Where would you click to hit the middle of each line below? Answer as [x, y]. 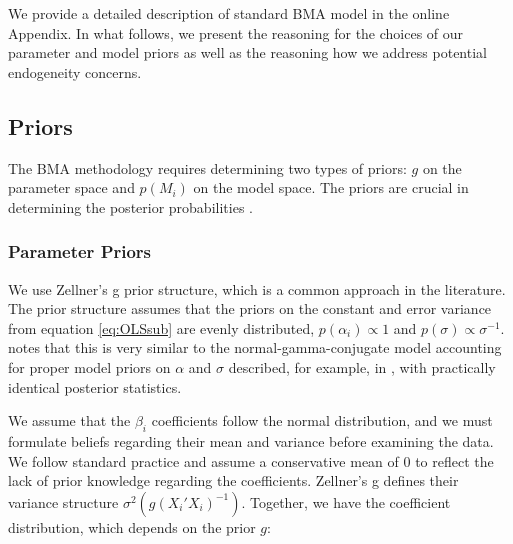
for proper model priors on [89, 366]
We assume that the [69, 420]
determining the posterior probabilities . [130, 206]
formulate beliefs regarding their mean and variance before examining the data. [251, 440]
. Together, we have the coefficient [346, 501]
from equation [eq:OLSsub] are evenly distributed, [161, 327]
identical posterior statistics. [95, 386]
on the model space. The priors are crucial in [331, 187]
